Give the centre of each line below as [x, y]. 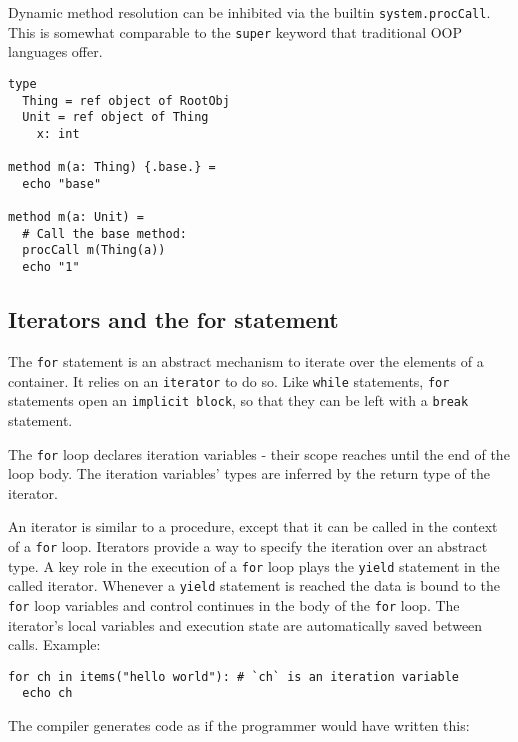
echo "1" [51, 267]
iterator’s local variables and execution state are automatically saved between [245, 624]
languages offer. [55, 51]
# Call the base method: [104, 233]
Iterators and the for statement [173, 319]
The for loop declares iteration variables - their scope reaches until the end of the [259, 453]
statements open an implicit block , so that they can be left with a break [238, 400]
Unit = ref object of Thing [115, 117]
